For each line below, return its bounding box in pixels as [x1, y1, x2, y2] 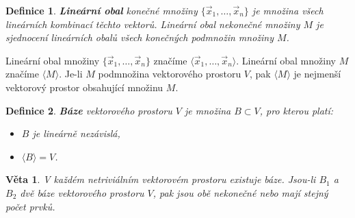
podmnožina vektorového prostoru [98, 66, 241, 81]
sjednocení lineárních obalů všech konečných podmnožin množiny [5, 30, 274, 45]
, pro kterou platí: [259, 103, 334, 117]
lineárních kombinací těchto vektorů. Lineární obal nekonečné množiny [5, 16, 300, 31]
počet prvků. [5, 199, 55, 213]
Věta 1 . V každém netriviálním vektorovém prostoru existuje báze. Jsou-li [5, 172, 316, 186]
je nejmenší [293, 66, 341, 81]
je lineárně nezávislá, [32, 126, 120, 141]
